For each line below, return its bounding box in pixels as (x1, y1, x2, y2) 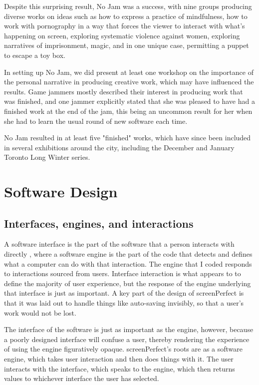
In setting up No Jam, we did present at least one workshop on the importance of (4, 66, 254, 77)
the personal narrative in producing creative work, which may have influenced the (4, 76, 254, 87)
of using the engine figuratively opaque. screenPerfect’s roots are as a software (4, 344, 243, 354)
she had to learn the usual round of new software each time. (4, 115, 188, 126)
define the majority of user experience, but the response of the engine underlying (4, 278, 251, 288)
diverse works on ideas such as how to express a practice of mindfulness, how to (4, 10, 248, 21)
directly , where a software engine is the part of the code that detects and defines (4, 249, 253, 259)
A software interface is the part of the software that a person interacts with (4, 239, 235, 249)
